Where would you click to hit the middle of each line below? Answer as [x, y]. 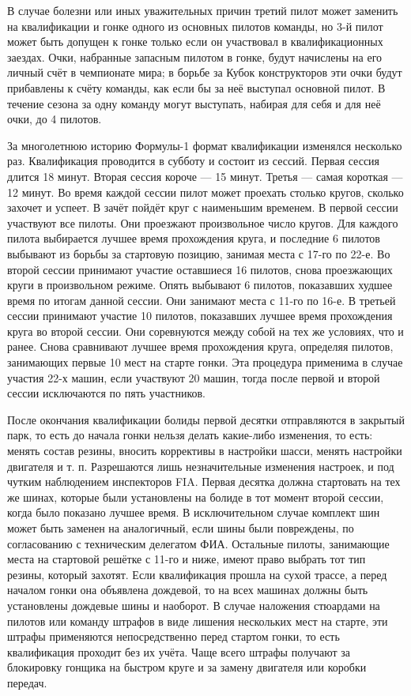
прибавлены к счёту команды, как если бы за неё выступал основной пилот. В [196, 87]
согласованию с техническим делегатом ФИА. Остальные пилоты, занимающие [198, 543]
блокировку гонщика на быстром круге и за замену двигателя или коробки [187, 667]
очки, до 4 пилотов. [55, 119]
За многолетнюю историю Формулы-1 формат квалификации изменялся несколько [205, 145]
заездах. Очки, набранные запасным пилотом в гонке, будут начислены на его [195, 56]
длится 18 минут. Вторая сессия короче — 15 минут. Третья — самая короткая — [205, 176]
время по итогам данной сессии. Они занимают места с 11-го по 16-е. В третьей [202, 300]
